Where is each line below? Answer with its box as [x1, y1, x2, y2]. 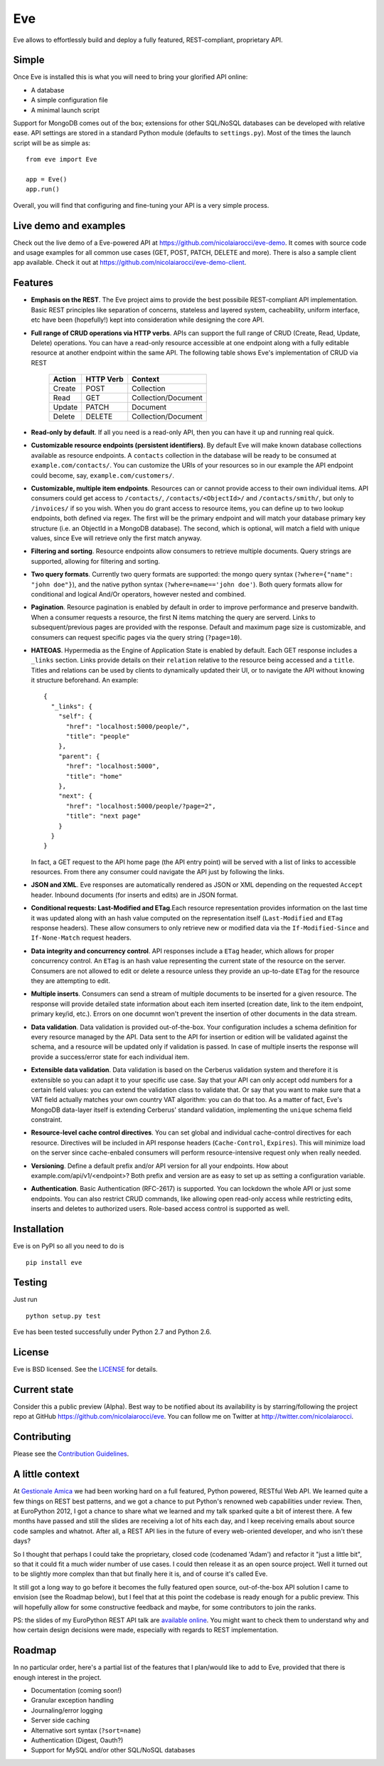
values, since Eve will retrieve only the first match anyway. [31, 534, 202, 542]
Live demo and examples [13, 219, 126, 231]
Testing [13, 1276, 48, 1288]
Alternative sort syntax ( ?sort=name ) [31, 1726, 142, 1735]
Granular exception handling [31, 1696, 114, 1705]
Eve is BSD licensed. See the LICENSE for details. [13, 1365, 158, 1374]
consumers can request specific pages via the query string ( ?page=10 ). [31, 633, 242, 641]
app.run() [26, 185, 60, 194]
